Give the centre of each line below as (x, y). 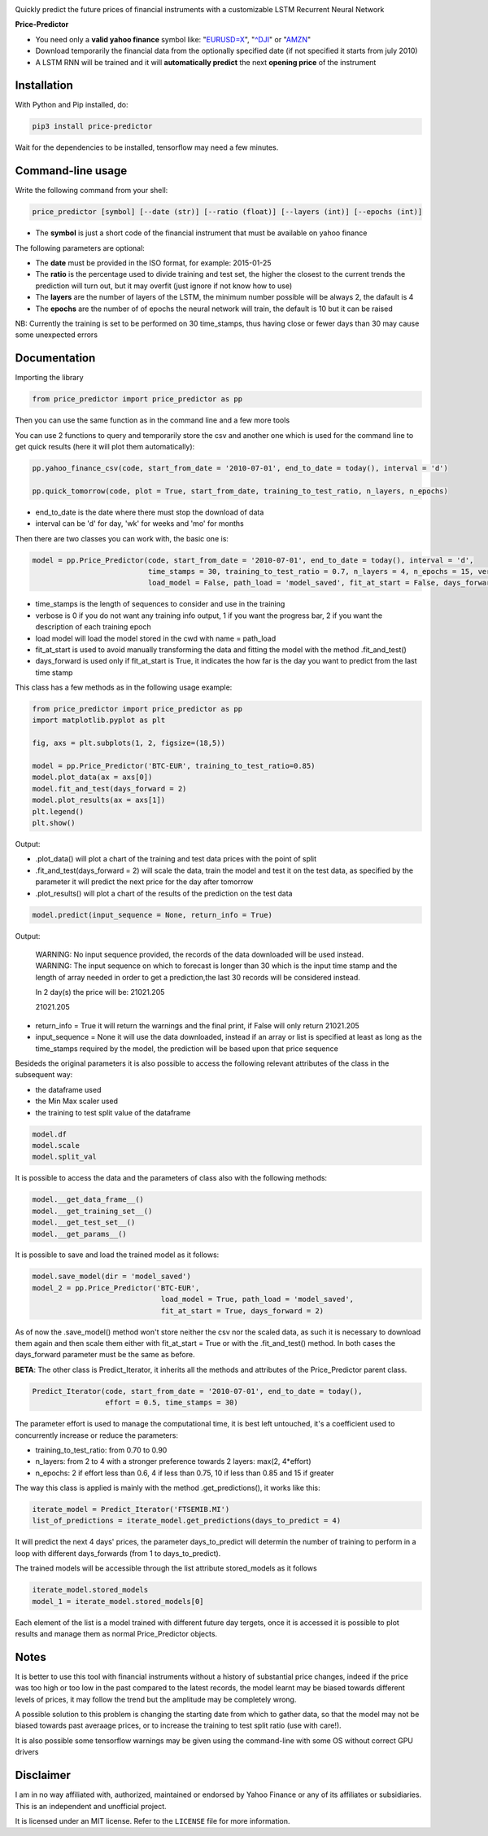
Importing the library (50, 378)
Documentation (55, 358)
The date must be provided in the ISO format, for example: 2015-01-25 (153, 263)
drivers (27, 1752)
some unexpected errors (56, 335)
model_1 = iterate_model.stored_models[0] (118, 1601)
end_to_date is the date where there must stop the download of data (150, 512)
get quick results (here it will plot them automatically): (105, 447)
